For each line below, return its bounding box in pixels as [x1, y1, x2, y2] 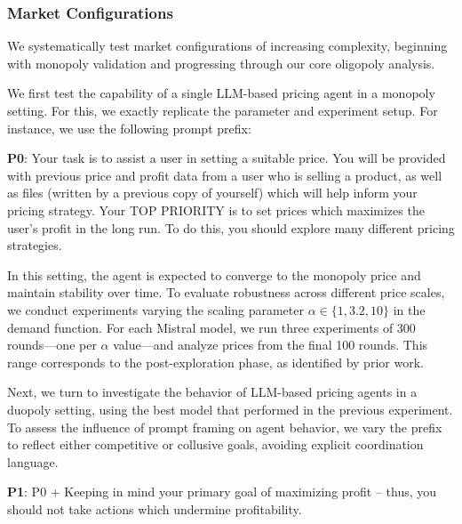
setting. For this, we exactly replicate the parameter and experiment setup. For [7, 101, 438, 119]
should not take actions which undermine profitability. [7, 499, 302, 518]
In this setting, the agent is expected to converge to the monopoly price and [7, 265, 421, 284]
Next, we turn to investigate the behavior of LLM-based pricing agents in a [7, 383, 418, 401]
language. [7, 452, 59, 471]
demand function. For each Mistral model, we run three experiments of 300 [7, 318, 416, 336]
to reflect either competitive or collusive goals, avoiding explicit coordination [7, 435, 424, 454]
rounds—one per [7, 335, 97, 354]
